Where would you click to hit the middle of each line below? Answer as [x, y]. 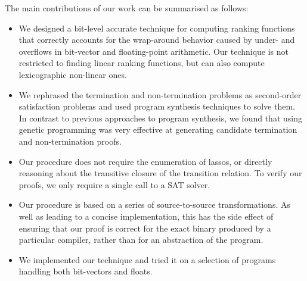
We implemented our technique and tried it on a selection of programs [147, 259]
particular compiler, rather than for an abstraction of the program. [141, 240]
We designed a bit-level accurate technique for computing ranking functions [157, 28]
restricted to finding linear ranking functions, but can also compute [142, 63]
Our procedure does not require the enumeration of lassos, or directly [145, 161]
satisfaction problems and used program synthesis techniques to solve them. [157, 106]
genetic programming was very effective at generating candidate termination [158, 129]
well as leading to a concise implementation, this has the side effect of [146, 216]
